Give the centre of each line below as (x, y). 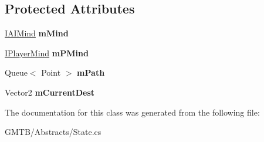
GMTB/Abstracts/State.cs (53, 132)
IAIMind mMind (37, 33)
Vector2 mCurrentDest (50, 92)
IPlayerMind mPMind (47, 53)
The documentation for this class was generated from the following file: (132, 112)
